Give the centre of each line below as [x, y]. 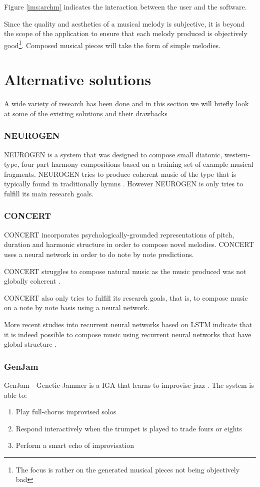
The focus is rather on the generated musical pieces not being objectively [128, 469]
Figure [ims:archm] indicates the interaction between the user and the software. [125, 7]
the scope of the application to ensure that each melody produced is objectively [126, 33]
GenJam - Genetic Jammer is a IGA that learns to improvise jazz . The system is [129, 385]
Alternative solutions [78, 79]
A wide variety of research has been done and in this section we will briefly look [126, 103]
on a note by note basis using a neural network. [77, 307]
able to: [15, 395]
